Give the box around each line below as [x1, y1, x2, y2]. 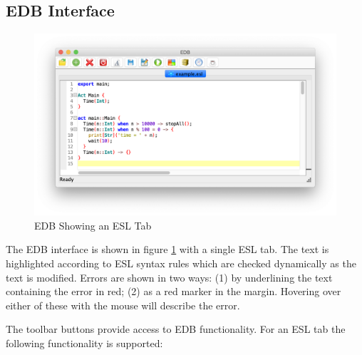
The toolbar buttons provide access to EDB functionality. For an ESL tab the [6, 321, 346, 336]
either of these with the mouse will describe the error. [6, 297, 240, 312]
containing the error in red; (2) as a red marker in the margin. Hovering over [6, 284, 341, 299]
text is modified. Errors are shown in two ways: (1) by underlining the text [6, 269, 333, 284]
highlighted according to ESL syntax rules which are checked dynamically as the [6, 256, 356, 271]
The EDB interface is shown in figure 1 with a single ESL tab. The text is [6, 242, 329, 257]
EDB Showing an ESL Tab [34, 217, 152, 232]
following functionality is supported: [6, 336, 163, 351]
